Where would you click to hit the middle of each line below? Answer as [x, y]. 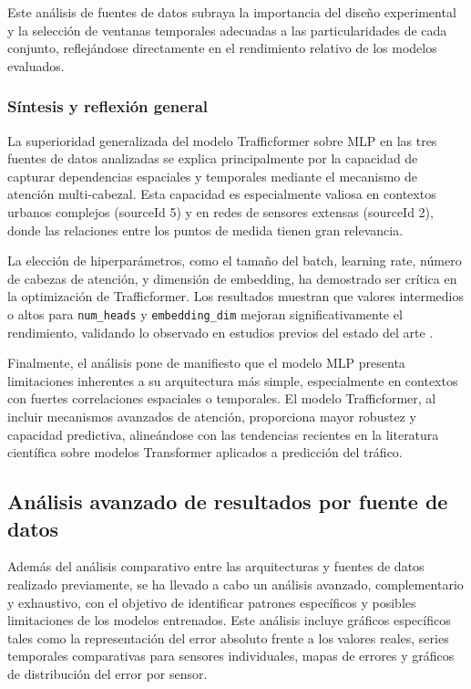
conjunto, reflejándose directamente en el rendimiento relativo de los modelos [222, 48]
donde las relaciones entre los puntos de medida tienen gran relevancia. [205, 230]
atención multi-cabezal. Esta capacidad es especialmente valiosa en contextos [222, 194]
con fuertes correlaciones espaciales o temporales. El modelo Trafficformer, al [222, 398]
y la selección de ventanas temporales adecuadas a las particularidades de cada [227, 30]
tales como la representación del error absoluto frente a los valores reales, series [228, 637]
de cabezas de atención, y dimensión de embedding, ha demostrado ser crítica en [232, 278]
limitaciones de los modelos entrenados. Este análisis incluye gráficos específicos [229, 620]
